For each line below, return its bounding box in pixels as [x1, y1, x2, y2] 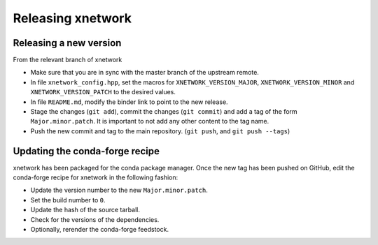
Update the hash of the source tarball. [30, 206, 140, 214]
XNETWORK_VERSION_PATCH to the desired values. [30, 88, 176, 96]
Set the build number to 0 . [30, 195, 106, 204]
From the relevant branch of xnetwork [13, 56, 122, 64]
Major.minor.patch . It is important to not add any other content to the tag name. [30, 117, 269, 126]
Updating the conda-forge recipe [13, 145, 160, 157]
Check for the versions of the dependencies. [30, 215, 160, 223]
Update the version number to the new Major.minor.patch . [30, 186, 208, 195]
